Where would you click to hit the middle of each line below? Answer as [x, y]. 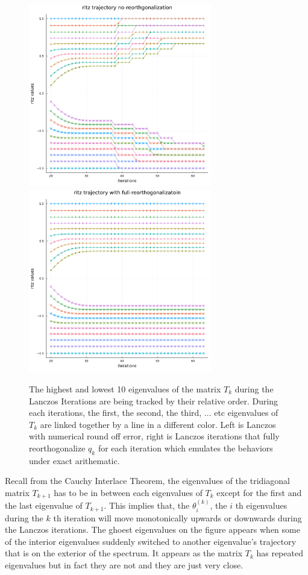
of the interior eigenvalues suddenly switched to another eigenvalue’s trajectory [151, 541]
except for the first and [259, 492]
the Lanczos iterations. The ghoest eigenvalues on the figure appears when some [152, 529]
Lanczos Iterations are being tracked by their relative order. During [154, 401]
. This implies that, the [147, 505]
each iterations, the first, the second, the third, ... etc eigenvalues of [154, 413]
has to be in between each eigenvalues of [128, 492]
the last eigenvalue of [44, 505]
